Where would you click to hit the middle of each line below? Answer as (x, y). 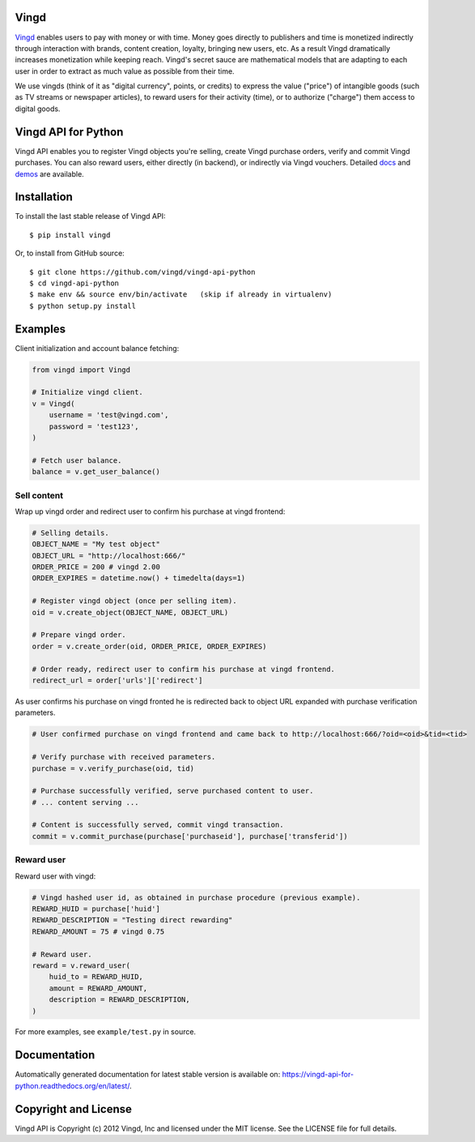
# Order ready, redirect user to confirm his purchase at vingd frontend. (184, 669)
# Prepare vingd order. (79, 635)
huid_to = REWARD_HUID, (96, 977)
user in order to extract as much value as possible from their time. (125, 71)
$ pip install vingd (70, 235)
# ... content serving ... (85, 802)
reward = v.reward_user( (81, 965)
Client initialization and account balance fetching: (97, 348)
